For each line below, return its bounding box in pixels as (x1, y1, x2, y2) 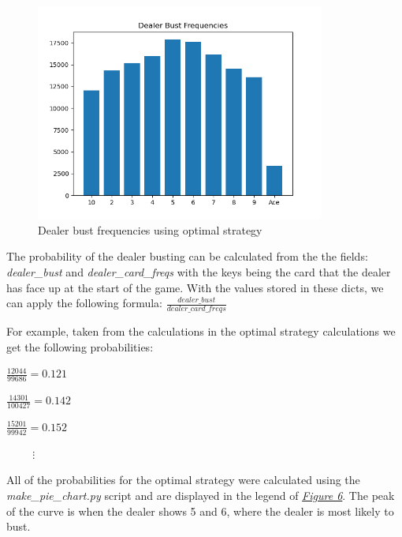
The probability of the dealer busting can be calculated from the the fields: (6, 248, 368, 265)
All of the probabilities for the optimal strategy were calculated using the (6, 471, 360, 488)
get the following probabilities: (6, 338, 154, 355)
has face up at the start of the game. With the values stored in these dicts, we (6, 279, 384, 295)
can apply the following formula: (6, 295, 163, 311)
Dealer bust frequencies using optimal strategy (38, 221, 262, 238)
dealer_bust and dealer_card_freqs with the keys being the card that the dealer (6, 264, 391, 280)
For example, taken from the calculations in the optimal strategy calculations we (6, 323, 396, 340)
